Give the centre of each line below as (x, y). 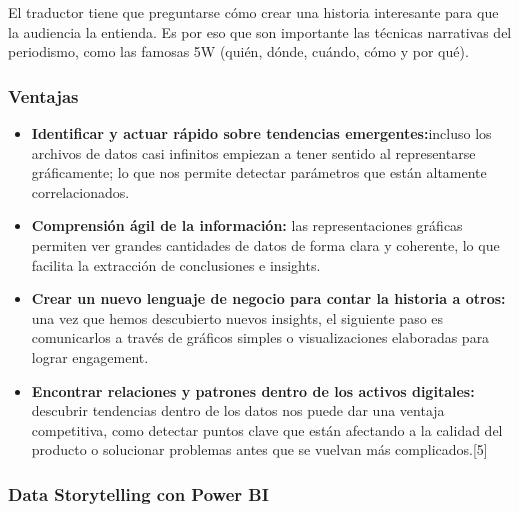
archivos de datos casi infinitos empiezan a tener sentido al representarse (253, 152)
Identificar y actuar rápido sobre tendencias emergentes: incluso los (261, 133)
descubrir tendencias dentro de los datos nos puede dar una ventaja (238, 410)
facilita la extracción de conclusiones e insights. (176, 264)
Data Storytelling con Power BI (138, 493)
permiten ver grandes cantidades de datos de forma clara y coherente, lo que (265, 244)
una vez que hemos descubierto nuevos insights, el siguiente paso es (237, 317)
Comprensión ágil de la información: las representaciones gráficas (247, 225)
